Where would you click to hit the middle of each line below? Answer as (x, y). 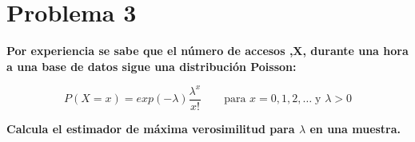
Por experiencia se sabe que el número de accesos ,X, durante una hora (207, 51)
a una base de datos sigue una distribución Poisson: (152, 66)
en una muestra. (355, 128)
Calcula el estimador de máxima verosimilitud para (151, 128)
